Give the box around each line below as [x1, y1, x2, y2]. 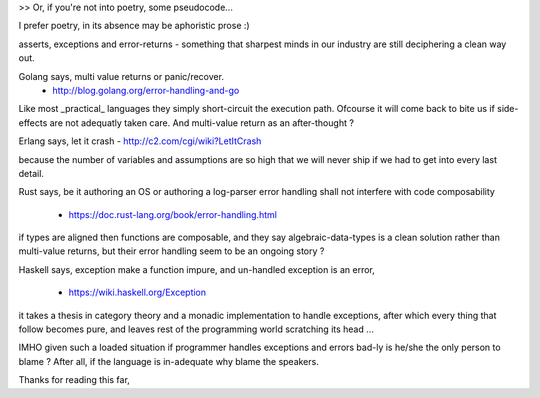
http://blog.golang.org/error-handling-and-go [52, 84, 240, 96]
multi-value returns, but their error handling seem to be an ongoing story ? [18, 245, 325, 257]
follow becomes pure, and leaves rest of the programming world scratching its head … [18, 323, 375, 335]
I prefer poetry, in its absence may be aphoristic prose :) [18, 20, 250, 32]
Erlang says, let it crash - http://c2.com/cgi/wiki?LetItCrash [18, 135, 262, 147]
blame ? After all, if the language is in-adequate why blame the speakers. [18, 355, 319, 367]
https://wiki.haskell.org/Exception [68, 286, 207, 299]
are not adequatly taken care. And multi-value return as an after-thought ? [49, 116, 355, 129]
